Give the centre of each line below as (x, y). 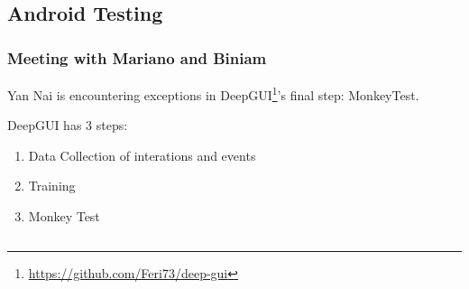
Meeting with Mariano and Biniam (137, 57)
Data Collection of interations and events (142, 155)
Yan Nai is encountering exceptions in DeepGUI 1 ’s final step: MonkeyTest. (213, 93)
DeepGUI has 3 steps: (68, 125)
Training (52, 186)
